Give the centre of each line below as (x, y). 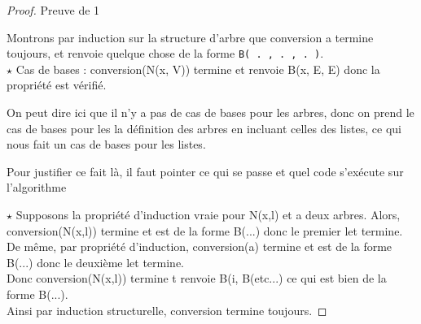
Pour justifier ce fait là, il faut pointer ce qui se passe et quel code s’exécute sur (205, 171)
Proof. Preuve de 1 (53, 10)
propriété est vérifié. (57, 85)
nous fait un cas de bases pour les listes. (106, 144)
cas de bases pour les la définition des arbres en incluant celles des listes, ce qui (204, 128)
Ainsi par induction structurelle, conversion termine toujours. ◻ (167, 310)
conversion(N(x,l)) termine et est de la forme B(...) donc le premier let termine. (205, 230)
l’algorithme (37, 187)
